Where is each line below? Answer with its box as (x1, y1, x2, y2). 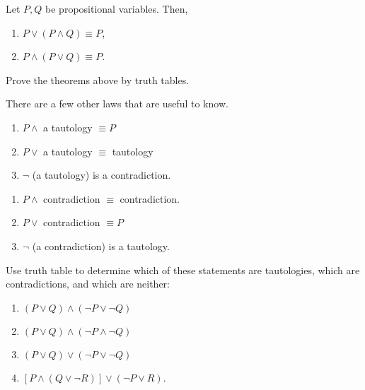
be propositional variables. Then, (45, 1, 188, 16)
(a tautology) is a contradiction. (32, 167, 171, 182)
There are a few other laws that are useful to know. (6, 96, 228, 111)
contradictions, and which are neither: (6, 276, 170, 291)
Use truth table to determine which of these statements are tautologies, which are (6, 262, 360, 277)
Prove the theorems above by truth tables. (6, 72, 190, 87)
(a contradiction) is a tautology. (32, 238, 170, 253)
